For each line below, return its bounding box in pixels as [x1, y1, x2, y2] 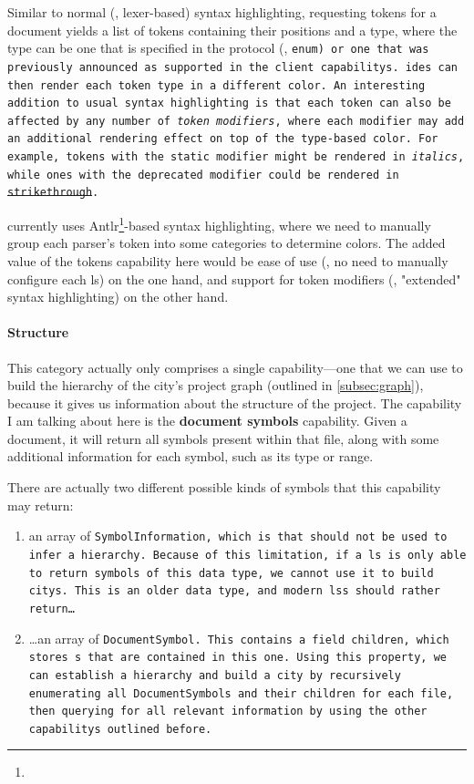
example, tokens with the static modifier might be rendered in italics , [7, 150, 465, 164]
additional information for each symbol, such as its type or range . [7, 447, 374, 466]
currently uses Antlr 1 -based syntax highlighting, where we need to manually [7, 213, 431, 234]
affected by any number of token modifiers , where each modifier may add [7, 114, 465, 128]
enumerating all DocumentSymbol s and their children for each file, [28, 686, 454, 700]
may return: [7, 495, 74, 514]
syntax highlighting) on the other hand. [7, 287, 229, 306]
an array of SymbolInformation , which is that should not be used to [28, 526, 448, 545]
